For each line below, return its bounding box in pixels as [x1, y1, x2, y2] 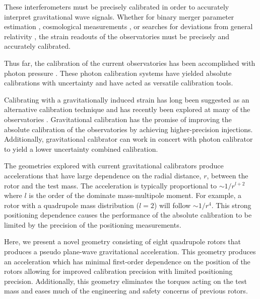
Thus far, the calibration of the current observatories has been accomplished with [4, 57, 255, 68]
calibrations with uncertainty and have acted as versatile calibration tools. [4, 77, 233, 88]
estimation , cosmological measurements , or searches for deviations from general [4, 21, 253, 32]
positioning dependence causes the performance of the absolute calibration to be [4, 210, 252, 220]
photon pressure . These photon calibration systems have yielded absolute [4, 67, 232, 78]
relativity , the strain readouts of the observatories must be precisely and [4, 31, 230, 41]
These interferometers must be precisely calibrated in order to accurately [4, 2, 229, 12]
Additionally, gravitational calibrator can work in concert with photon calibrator [4, 134, 253, 144]
